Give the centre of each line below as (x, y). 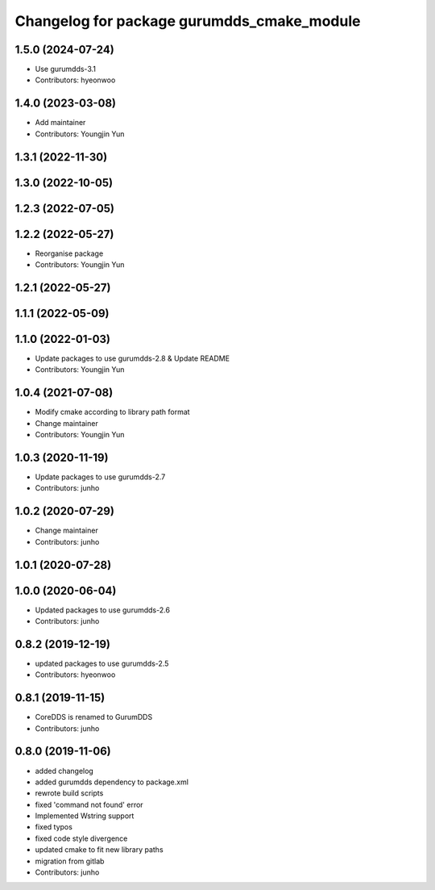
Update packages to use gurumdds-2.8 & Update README (132, 358)
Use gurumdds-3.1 (66, 69)
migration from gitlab (70, 861)
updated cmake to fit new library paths (99, 850)
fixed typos (54, 827)
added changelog (64, 771)
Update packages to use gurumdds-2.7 (100, 477)
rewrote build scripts (69, 793)
